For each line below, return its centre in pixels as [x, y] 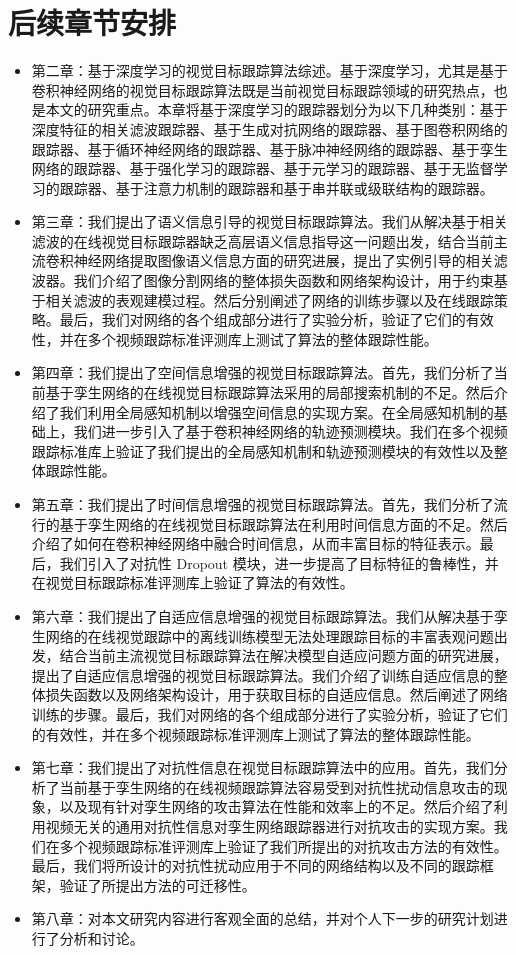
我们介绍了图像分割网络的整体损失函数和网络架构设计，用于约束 [283, 280]
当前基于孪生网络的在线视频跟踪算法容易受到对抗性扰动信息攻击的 [276, 786]
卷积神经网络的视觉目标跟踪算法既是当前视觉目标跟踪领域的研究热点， [262, 89]
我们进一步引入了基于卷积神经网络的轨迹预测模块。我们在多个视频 [290, 431]
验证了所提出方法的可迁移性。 [157, 884]
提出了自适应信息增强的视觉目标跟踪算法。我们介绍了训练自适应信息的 [262, 674]
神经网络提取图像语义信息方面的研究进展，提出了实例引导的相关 [283, 260]
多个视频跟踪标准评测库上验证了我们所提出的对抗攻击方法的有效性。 [283, 845]
